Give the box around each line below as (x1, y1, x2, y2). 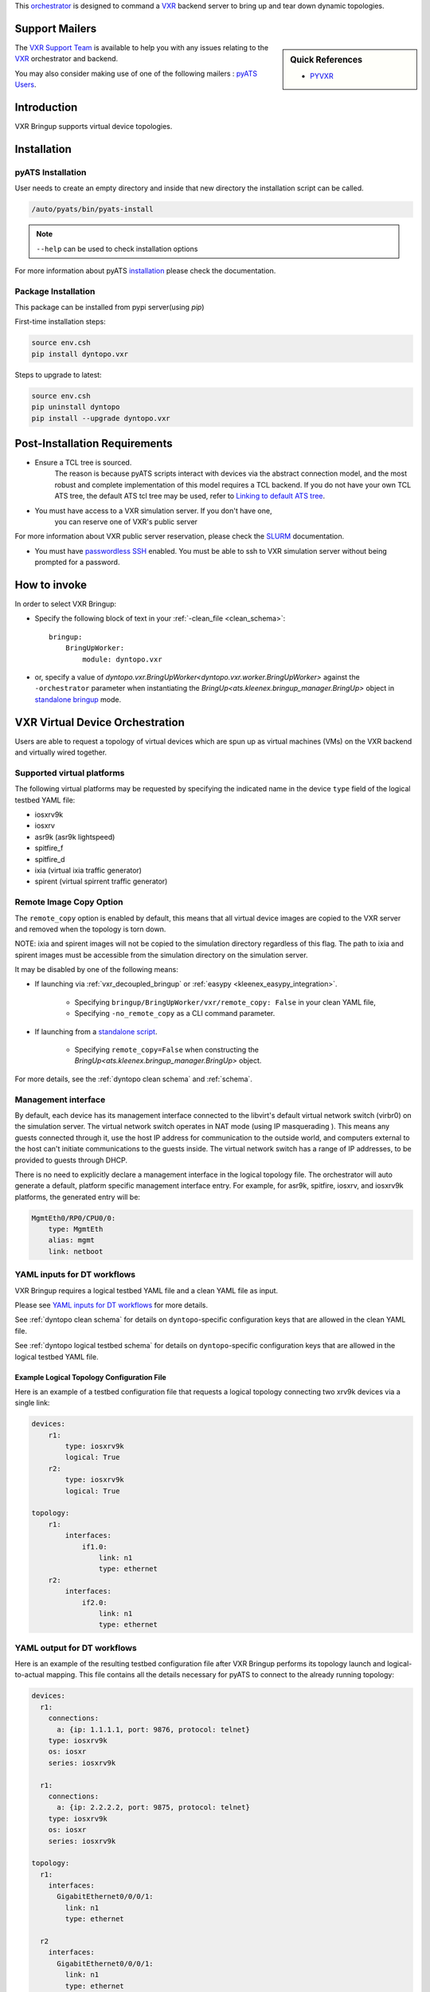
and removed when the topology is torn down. (14, 924, 166, 934)
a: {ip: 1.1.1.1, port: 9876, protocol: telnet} (57, 1725, 250, 1734)
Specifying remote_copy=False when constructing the (74, 1045, 259, 1055)
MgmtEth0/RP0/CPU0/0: (31, 1214, 116, 1222)
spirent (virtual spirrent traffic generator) (34, 876, 168, 886)
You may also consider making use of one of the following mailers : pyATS (14, 69, 258, 78)
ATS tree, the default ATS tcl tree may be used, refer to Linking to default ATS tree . (54, 491, 326, 501)
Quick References (290, 54, 362, 65)
